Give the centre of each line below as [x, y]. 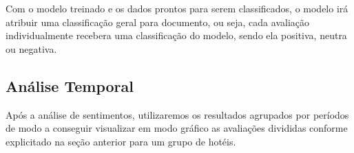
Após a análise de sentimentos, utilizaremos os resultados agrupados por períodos [177, 114]
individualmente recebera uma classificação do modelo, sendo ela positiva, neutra [176, 35]
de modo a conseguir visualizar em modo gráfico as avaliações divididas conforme [177, 128]
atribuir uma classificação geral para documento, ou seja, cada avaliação [157, 22]
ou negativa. [31, 48]
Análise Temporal [70, 85]
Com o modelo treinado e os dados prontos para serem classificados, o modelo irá [177, 8]
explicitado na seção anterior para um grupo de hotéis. [121, 141]
